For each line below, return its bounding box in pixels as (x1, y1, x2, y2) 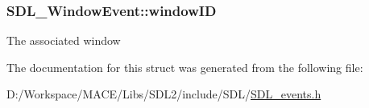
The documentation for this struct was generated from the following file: (6, 58, 363, 75)
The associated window (6, 32, 121, 49)
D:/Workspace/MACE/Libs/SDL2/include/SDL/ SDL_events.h (6, 86, 321, 102)
